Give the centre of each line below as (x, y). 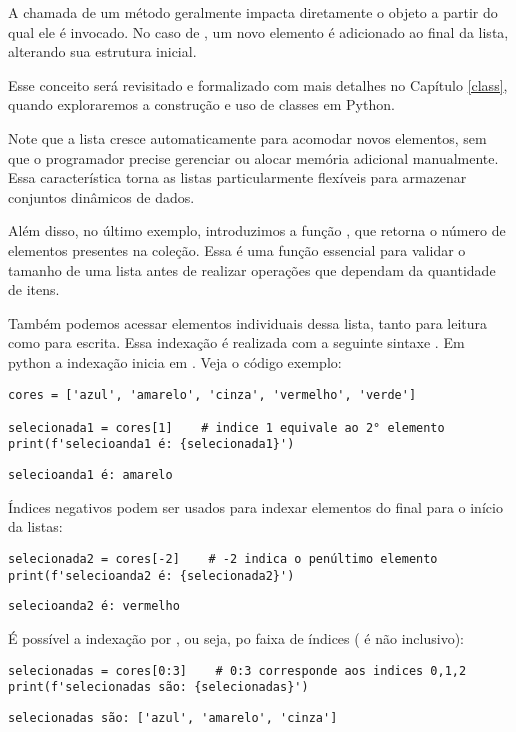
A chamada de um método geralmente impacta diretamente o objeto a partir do (253, 12)
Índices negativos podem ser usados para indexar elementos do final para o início (255, 506)
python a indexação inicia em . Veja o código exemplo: (175, 361)
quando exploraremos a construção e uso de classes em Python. (201, 104)
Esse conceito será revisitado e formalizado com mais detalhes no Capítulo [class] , (258, 84)
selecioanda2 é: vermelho (94, 606)
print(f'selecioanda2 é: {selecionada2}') (151, 575)
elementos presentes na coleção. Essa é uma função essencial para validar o (237, 249)
